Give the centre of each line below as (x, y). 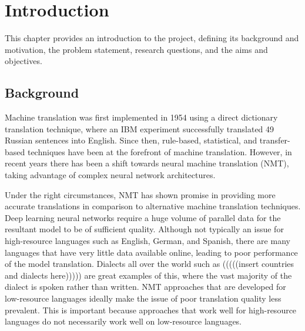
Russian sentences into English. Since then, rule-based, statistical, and (131, 140)
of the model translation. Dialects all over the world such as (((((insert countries (150, 264)
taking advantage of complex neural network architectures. (110, 175)
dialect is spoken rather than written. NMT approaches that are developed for (145, 287)
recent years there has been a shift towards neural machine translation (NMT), (147, 163)
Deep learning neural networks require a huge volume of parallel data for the (143, 217)
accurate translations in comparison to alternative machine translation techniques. (153, 206)
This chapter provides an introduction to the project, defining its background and (152, 38)
